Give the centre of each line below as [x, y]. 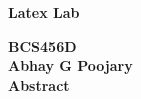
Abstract [39, 84]
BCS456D [42, 45]
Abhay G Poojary [70, 65]
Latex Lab [44, 12]
